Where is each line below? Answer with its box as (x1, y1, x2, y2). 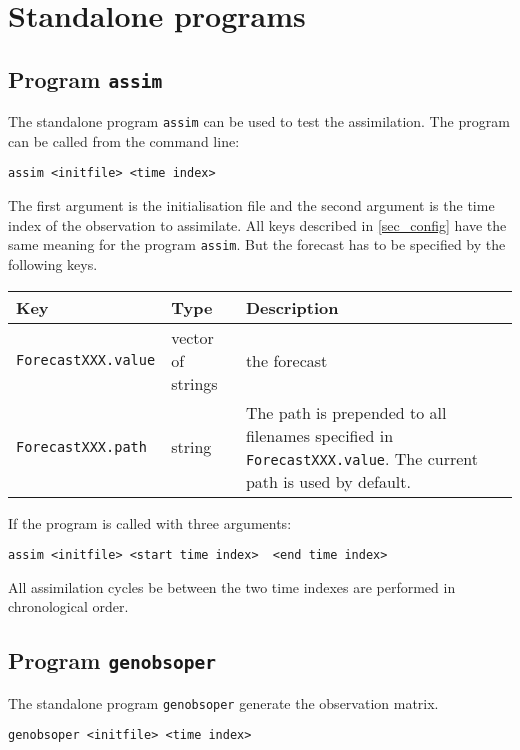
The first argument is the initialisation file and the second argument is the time (8, 195, 495, 216)
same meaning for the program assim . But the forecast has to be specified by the (8, 234, 506, 255)
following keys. (8, 253, 98, 274)
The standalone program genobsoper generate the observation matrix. (8, 692, 439, 713)
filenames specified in (245, 423, 394, 447)
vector (171, 325, 214, 349)
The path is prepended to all (245, 400, 447, 424)
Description (245, 295, 339, 319)
